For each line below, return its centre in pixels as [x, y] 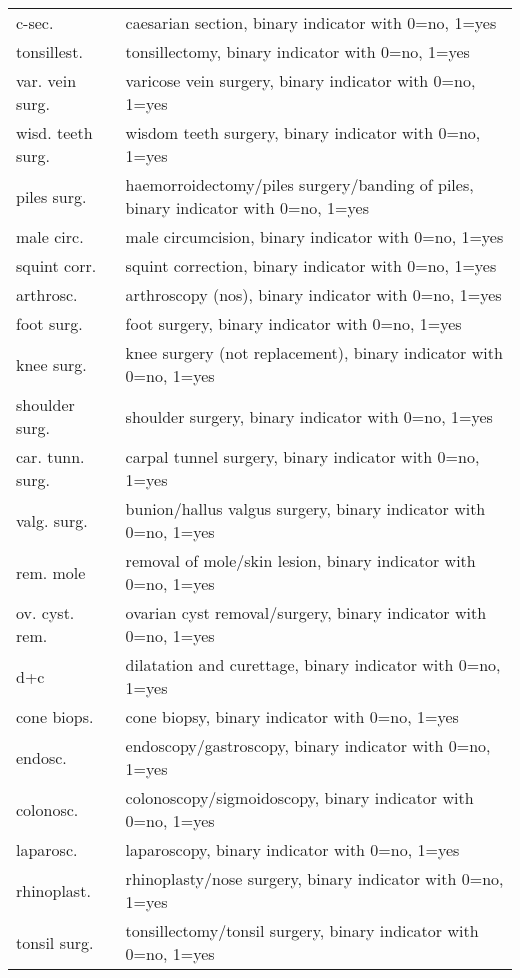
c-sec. [35, 22]
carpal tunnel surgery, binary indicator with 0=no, [302, 456]
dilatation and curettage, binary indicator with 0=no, [313, 664]
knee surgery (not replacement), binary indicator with [314, 352]
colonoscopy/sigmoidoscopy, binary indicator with [299, 797]
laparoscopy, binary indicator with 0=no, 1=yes [292, 849]
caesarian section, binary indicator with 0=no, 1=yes [311, 22]
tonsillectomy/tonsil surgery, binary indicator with [302, 930]
